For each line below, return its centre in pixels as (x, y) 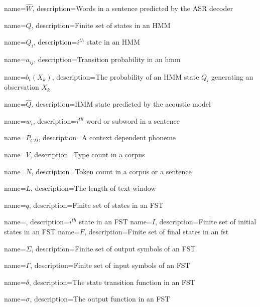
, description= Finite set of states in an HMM (101, 25)
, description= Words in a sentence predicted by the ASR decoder (133, 8)
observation (22, 87)
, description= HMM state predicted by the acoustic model (121, 104)
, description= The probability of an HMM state (125, 76)
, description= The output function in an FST (100, 299)
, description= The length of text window (93, 188)
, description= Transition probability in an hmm (107, 59)
